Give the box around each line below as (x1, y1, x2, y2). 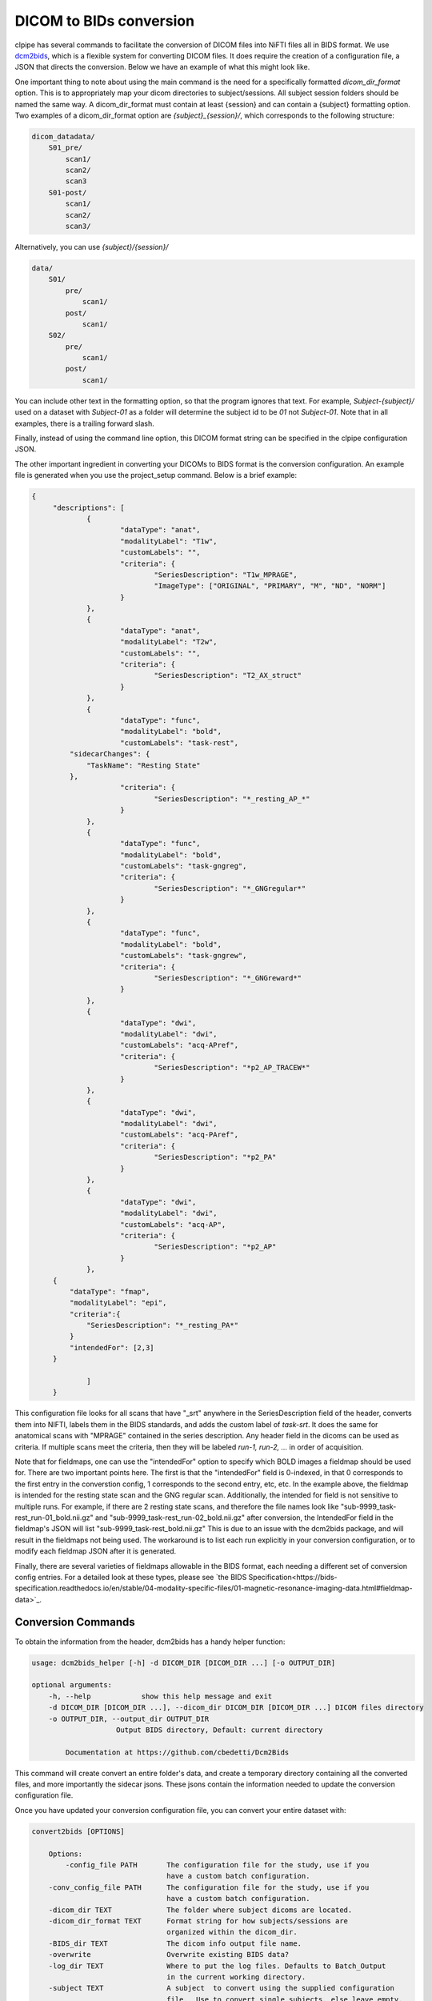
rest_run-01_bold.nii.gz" (14, 1513, 94, 1522)
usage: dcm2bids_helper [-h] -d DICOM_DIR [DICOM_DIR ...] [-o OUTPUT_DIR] (31, 1658, 336, 1667)
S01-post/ (48, 188, 87, 197)
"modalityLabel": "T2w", (120, 637, 218, 647)
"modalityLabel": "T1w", (120, 536, 218, 546)
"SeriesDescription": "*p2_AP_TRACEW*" (154, 1063, 310, 1073)
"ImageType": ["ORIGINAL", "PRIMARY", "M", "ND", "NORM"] (154, 581, 386, 591)
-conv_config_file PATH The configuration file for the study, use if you (48, 1883, 370, 1892)
